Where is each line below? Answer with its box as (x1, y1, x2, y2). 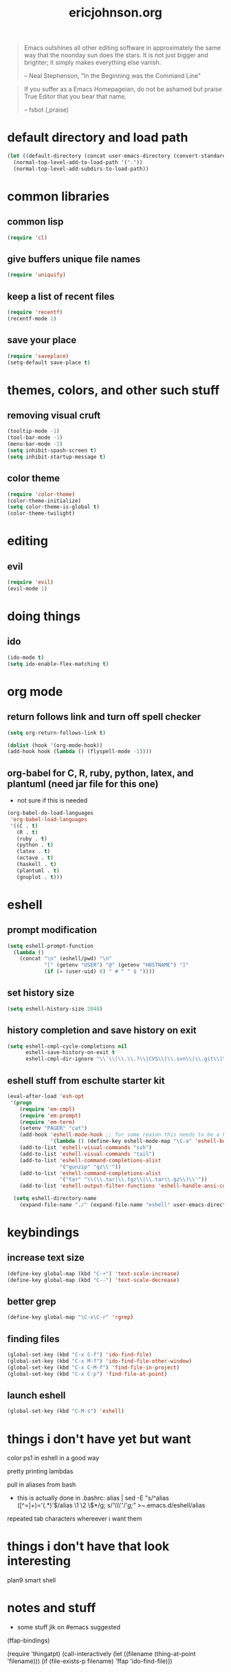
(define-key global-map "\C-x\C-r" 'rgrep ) (7, 1314, 134, 1321)
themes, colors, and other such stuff (7, 382, 220, 398)
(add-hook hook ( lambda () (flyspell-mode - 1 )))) (7, 748, 153, 755)
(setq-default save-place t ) (7, 359, 91, 366)
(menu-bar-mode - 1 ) (7, 441, 63, 448)
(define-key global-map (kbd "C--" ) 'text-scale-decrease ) (7, 1277, 180, 1283)
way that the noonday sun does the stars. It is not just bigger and (23, 51, 208, 59)
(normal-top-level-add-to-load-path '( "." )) (13, 159, 143, 166)
